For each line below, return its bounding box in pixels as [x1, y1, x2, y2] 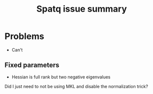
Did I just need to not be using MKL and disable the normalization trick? [4, 83, 149, 89]
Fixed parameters [4, 61, 60, 69]
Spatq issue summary [36, 3, 127, 15]
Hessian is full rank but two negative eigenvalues [11, 74, 111, 80]
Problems [4, 31, 44, 42]
